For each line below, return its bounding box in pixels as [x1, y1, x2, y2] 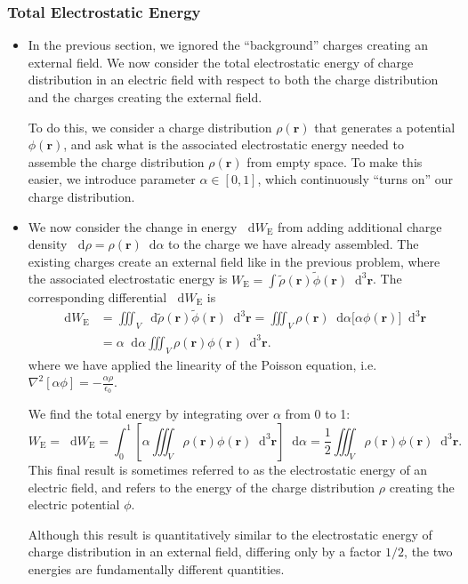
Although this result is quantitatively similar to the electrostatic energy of [28, 524, 432, 543]
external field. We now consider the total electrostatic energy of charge [28, 52, 414, 71]
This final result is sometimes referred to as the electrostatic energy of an [28, 460, 428, 478]
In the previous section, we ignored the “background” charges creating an [28, 36, 428, 54]
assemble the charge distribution [28, 152, 205, 171]
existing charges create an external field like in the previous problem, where [28, 252, 440, 270]
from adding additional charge [277, 217, 442, 236]
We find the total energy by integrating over [28, 404, 270, 423]
